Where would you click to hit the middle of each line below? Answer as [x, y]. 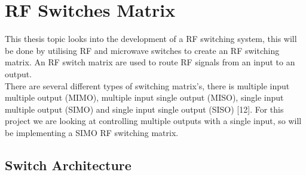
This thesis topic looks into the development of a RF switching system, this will [151, 39]
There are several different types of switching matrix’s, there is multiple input [147, 85]
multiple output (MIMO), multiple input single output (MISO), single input [144, 97]
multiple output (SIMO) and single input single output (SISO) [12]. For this [144, 109]
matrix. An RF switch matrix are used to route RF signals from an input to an [150, 62]
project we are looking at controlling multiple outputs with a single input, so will [153, 121]
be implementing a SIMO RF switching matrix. [92, 132]
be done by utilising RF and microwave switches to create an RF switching [142, 50]
